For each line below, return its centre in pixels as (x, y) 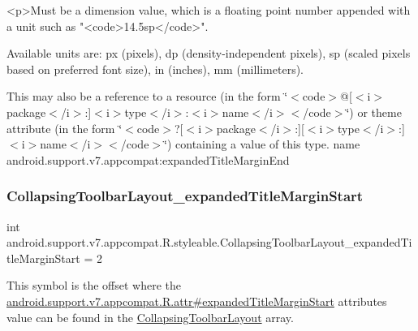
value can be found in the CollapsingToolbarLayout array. (150, 317)
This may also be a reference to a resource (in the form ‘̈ (147, 96)
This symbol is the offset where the (94, 285)
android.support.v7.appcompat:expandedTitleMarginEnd (148, 159)
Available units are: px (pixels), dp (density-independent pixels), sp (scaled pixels (209, 53)
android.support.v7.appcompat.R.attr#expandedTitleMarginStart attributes (197, 301)
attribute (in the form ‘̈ (65, 128)
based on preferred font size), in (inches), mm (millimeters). (155, 69)
